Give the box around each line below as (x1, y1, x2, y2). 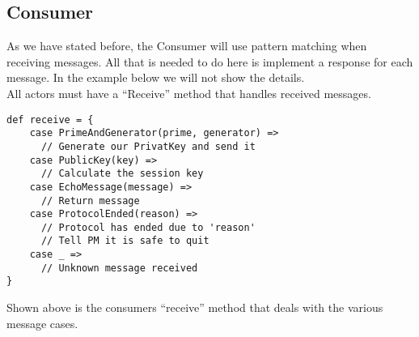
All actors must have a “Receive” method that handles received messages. (6, 84, 371, 101)
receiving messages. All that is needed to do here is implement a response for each (6, 53, 413, 70)
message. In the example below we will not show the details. (6, 69, 305, 86)
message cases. (6, 314, 78, 331)
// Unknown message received (40, 262, 198, 274)
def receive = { (6, 113, 94, 126)
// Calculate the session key (40, 168, 204, 180)
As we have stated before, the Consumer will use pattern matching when (6, 37, 367, 54)
